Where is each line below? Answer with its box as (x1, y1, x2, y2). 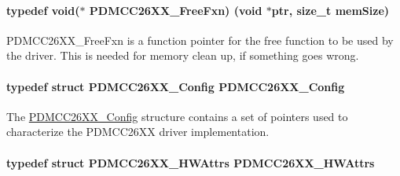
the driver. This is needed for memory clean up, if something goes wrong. (6, 47, 359, 64)
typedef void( (6, 2, 80, 18)
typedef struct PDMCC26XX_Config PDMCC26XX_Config (6, 78, 345, 94)
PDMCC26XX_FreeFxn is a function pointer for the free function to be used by (6, 31, 394, 48)
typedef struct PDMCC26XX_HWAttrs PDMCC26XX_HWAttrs (6, 154, 375, 170)
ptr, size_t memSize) (271, 2, 390, 18)
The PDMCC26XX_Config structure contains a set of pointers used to (6, 108, 348, 124)
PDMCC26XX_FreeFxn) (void (89, 2, 262, 18)
